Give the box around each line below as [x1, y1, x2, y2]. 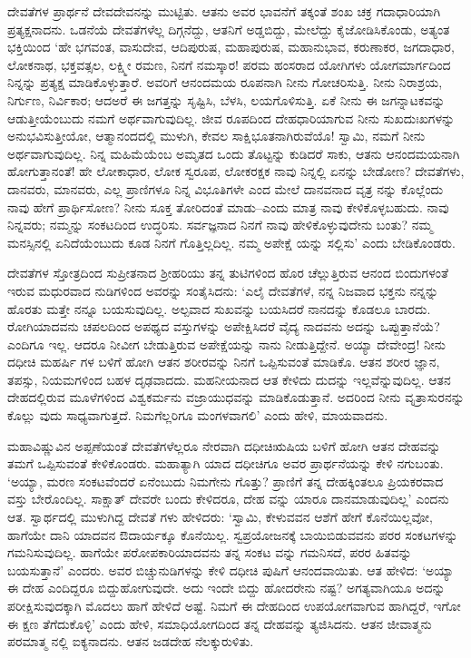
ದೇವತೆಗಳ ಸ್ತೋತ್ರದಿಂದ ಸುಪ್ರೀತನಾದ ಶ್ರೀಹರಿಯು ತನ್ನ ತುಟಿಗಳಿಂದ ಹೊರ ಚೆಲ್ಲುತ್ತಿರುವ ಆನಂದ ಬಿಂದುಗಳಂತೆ [7, 263, 448, 282]
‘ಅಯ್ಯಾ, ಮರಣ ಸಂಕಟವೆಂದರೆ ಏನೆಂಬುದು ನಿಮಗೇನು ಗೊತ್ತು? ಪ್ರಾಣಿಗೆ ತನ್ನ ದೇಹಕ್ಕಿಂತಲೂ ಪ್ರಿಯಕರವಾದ [7, 471, 444, 490]
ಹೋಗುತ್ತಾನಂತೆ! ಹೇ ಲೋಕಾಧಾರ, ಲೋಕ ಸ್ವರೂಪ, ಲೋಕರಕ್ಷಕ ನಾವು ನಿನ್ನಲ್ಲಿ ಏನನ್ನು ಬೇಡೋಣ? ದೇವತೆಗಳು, [7, 162, 465, 181]
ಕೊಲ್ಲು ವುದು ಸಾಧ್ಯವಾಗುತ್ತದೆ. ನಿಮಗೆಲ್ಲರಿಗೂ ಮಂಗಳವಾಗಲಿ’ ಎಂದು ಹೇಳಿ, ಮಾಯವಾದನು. [7, 406, 388, 425]
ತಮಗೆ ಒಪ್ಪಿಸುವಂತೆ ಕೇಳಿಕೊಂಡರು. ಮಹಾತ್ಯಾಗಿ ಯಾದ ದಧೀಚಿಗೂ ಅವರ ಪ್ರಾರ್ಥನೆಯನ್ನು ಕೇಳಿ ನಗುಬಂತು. [7, 454, 444, 473]
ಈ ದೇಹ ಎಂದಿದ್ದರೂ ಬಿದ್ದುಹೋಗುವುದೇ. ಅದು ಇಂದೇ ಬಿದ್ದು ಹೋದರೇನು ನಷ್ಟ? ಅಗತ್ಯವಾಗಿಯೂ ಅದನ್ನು [7, 578, 446, 597]
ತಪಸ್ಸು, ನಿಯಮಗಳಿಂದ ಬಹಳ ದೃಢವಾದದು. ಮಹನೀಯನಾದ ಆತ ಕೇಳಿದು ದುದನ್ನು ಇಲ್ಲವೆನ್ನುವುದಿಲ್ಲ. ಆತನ [7, 369, 451, 388]
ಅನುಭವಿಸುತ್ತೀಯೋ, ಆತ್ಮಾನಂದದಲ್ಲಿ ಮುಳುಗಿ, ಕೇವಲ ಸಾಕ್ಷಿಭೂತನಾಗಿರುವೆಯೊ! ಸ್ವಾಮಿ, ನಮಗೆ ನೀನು [7, 126, 426, 145]
